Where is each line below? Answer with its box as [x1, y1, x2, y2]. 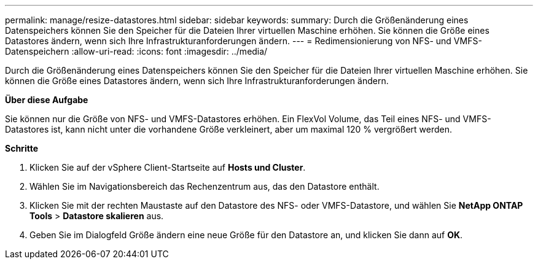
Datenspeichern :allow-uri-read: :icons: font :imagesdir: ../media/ [5, 46, 268, 56]
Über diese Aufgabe [5, 95, 88, 105]
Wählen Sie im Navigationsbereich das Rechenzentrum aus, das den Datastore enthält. [29, 181, 380, 192]
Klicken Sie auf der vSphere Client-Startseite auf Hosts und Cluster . [29, 162, 306, 173]
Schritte [5, 143, 38, 153]
